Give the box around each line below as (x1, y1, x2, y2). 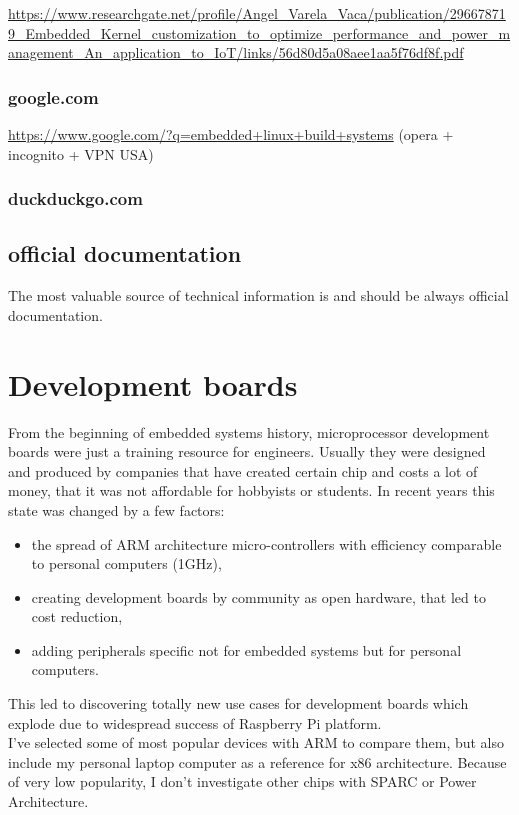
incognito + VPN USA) (8, 143, 154, 164)
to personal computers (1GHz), (31, 553, 222, 574)
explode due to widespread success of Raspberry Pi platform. (8, 712, 382, 733)
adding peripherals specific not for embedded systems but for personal (31, 639, 462, 660)
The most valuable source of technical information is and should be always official (8, 285, 509, 306)
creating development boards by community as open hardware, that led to (31, 586, 486, 607)
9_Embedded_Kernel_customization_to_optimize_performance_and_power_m (8, 22, 511, 43)
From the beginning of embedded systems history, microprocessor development (8, 421, 490, 442)
